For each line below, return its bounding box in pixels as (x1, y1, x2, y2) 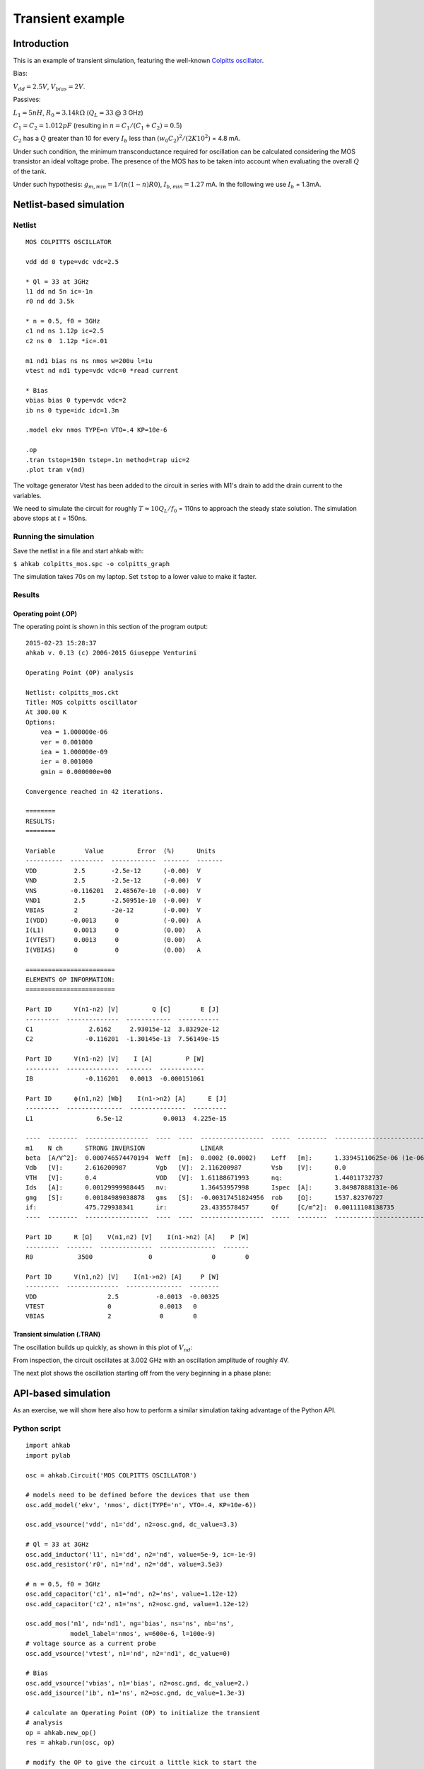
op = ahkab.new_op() (25, 1729, 97, 1736)
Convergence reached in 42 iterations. (25, 788, 164, 795)
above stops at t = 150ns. (13, 514, 88, 523)
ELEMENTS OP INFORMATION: (25, 976, 116, 984)
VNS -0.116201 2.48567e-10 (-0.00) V (25, 887, 201, 894)
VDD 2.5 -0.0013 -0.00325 (25, 1292, 220, 1301)
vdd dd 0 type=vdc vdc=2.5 (25, 258, 119, 265)
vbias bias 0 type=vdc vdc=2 (25, 396, 126, 405)
